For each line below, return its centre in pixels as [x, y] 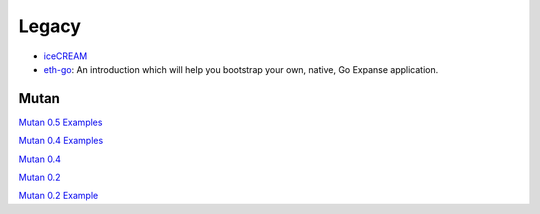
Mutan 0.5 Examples [60, 122]
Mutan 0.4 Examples [61, 141]
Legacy [50, 26]
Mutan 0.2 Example [58, 196]
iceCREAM [65, 56]
